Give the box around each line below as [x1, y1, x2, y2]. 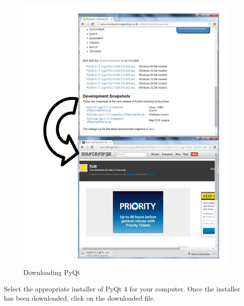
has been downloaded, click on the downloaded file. [4, 293, 155, 303]
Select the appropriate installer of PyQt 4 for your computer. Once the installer [4, 283, 240, 293]
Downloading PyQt [23, 267, 80, 277]
